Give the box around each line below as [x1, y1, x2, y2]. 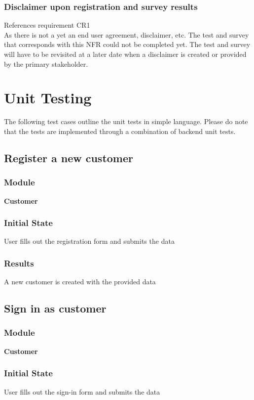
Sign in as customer [4, 301, 107, 316]
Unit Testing [4, 88, 92, 108]
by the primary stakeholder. [4, 58, 88, 69]
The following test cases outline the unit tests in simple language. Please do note [4, 116, 248, 127]
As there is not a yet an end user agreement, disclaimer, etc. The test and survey [4, 29, 249, 40]
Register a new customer [4, 150, 133, 165]
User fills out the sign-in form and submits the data [4, 386, 160, 397]
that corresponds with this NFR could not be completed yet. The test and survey [4, 39, 251, 49]
